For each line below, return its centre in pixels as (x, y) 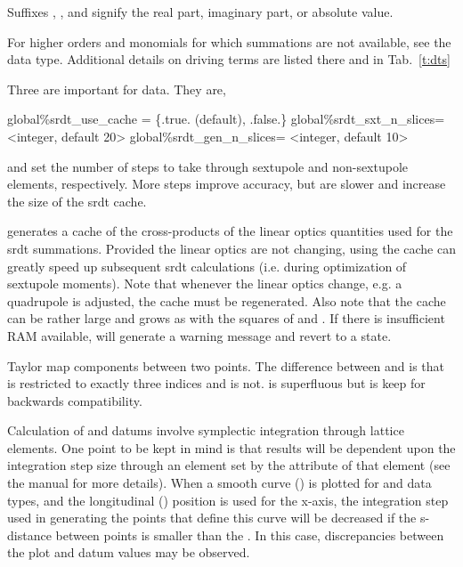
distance (29, 535)
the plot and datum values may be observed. (129, 552)
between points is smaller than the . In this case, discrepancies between (250, 535)
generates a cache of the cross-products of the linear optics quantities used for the (230, 231)
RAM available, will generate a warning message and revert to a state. (199, 335)
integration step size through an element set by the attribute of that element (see (229, 465)
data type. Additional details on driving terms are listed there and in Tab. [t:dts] (229, 59)
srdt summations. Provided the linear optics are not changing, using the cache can (231, 248)
